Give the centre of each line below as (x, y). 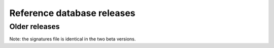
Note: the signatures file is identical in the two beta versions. (73, 39)
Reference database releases (72, 13)
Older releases (35, 26)
